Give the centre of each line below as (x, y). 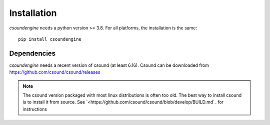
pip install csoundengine (50, 39)
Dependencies (32, 53)
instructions (35, 109)
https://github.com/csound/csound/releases (55, 72)
